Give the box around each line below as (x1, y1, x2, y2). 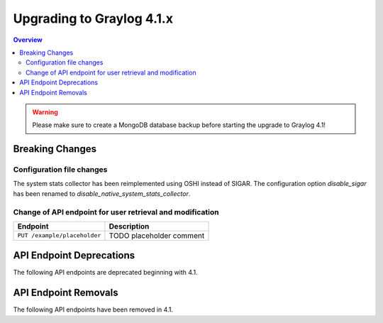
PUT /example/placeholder (17, 231, 101, 239)
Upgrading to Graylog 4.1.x (13, 11, 174, 26)
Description (109, 221, 150, 231)
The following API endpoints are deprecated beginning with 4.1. (13, 268, 198, 277)
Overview (13, 35, 43, 44)
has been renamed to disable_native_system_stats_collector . (13, 189, 191, 198)
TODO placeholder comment (109, 231, 205, 241)
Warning (32, 107, 58, 116)
